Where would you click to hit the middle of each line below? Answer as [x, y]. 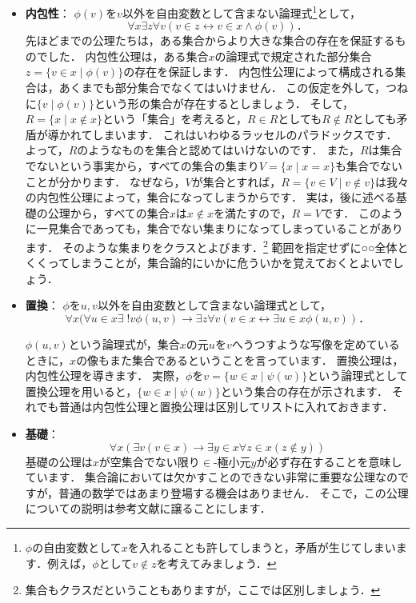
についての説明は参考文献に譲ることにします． [148, 508]
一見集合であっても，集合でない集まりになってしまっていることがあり [220, 228]
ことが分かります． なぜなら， [105, 181]
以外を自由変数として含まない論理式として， [214, 305]
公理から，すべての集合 [108, 212]
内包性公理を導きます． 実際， [105, 375]
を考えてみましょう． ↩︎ [216, 563]
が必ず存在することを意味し [329, 461]
